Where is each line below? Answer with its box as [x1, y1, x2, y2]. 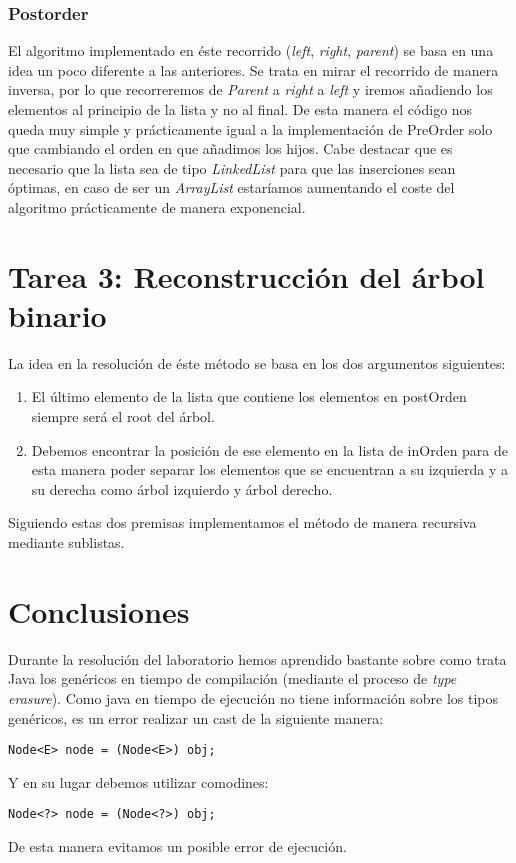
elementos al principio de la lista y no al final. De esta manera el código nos [8, 99, 473, 119]
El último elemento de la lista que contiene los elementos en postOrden [31, 386, 467, 407]
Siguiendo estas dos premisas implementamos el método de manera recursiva [8, 512, 477, 533]
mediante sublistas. [8, 532, 125, 553]
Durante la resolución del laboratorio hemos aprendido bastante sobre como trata [8, 648, 507, 669]
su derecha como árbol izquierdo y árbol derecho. [31, 478, 333, 499]
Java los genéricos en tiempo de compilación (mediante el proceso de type [8, 668, 457, 689]
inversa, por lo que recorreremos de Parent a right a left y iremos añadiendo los [8, 79, 493, 100]
